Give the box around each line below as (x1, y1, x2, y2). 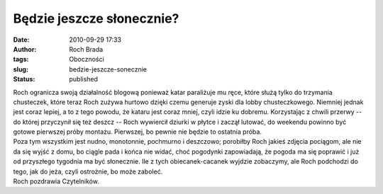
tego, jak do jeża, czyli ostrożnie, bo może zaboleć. (13, 167, 163, 176)
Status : (13, 75, 35, 84)
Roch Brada (69, 45, 104, 53)
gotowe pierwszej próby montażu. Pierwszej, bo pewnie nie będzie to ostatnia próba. (13, 127, 262, 136)
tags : (13, 55, 29, 64)
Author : (13, 45, 37, 53)
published (69, 75, 99, 84)
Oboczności (69, 55, 104, 64)
